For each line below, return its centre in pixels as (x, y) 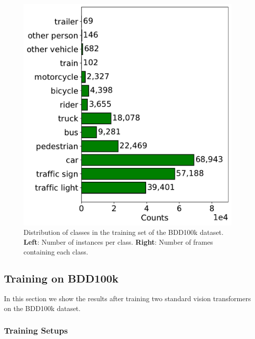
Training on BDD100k (61, 278)
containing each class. (56, 251)
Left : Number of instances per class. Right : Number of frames (118, 242)
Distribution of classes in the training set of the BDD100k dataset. (124, 232)
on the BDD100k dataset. (42, 308)
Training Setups (36, 330)
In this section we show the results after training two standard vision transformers (127, 298)
